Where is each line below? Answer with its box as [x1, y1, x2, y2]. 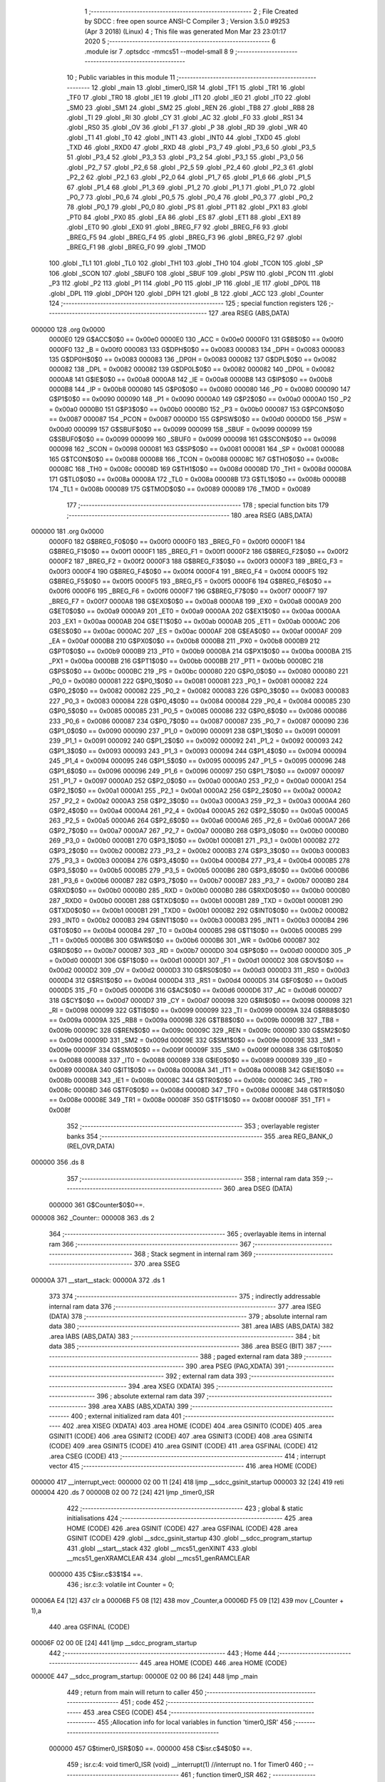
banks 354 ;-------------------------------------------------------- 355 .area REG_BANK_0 [66, 1132, 333, 1140]
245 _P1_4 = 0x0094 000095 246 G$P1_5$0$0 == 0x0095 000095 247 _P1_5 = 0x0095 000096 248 [48, 756, 346, 766]
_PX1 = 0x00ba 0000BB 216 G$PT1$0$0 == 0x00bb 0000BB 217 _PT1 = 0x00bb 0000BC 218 [48, 656, 324, 666]
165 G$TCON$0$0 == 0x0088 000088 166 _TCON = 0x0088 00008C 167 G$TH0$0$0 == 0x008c [48, 455, 339, 463]
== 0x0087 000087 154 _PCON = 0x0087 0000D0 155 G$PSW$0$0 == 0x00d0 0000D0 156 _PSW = [48, 415, 347, 423]
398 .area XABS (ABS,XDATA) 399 [88, 1401, 189, 1411]
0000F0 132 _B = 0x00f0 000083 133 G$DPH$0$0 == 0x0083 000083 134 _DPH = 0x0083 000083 [48, 345, 345, 354]
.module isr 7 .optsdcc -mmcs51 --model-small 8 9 [84, 47, 235, 56]
